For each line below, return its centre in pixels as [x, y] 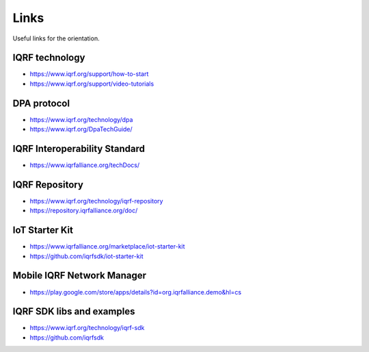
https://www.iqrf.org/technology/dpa [81, 119]
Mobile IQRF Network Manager [80, 276]
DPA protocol [41, 103]
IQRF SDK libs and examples [74, 312]
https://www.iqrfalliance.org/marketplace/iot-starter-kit [107, 247]
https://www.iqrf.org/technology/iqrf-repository [96, 201]
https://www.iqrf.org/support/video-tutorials [92, 84]
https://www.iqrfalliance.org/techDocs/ [85, 165]
